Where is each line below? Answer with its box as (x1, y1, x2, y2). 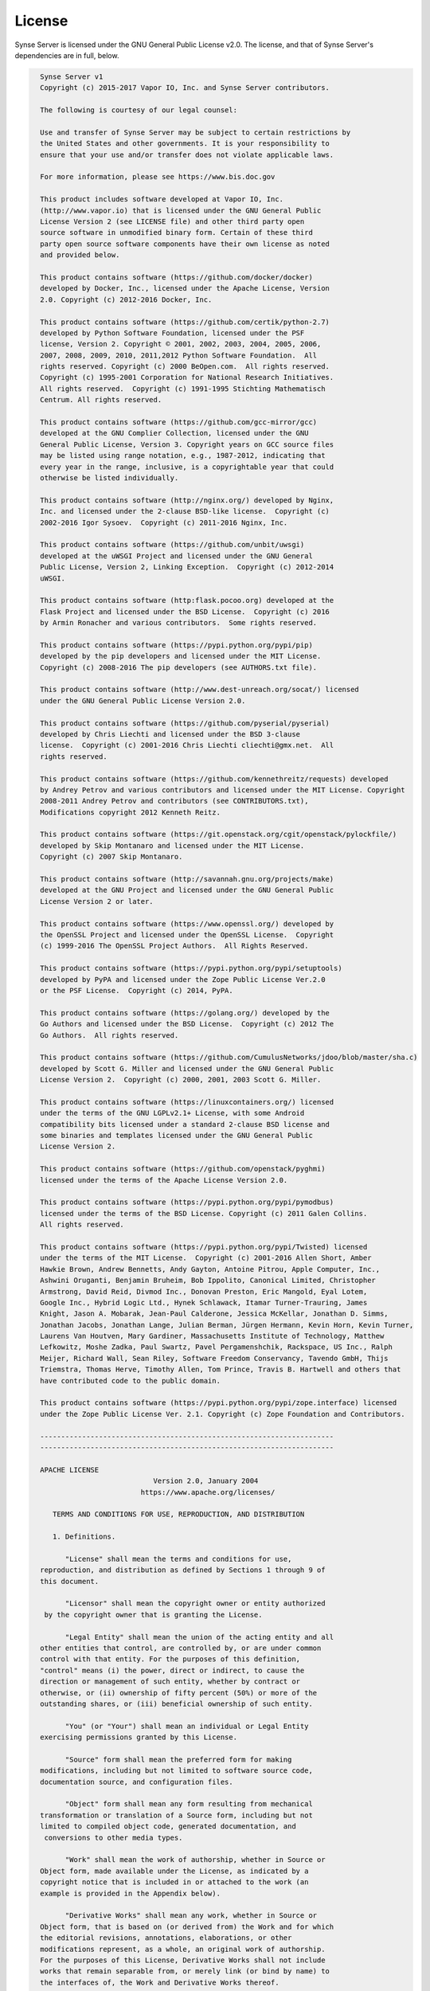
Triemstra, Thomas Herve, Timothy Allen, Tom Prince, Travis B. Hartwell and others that (40, 1365, 401, 1374)
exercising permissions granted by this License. (40, 1733, 238, 1742)
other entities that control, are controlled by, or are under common (40, 1644, 322, 1653)
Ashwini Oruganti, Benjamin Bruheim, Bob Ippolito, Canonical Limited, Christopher (40, 1276, 376, 1285)
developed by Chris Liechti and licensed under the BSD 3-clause (40, 730, 301, 738)
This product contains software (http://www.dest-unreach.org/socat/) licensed (40, 685, 360, 694)
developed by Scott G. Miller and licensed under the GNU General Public (40, 1064, 334, 1073)
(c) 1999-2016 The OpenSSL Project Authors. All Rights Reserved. (40, 941, 309, 951)
